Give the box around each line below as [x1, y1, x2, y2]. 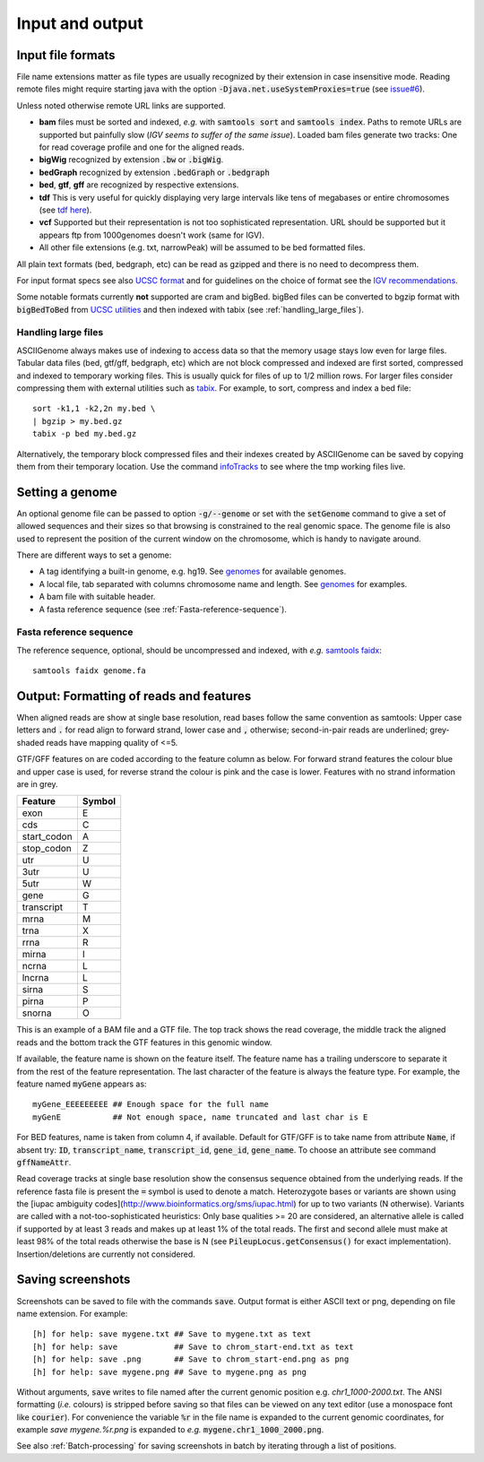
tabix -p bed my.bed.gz [32, 428, 137, 439]
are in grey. [16, 779, 58, 789]
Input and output [16, 13, 143, 33]
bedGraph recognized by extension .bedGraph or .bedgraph [39, 167, 271, 177]
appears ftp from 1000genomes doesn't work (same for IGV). [39, 229, 264, 240]
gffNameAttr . [16, 1156, 72, 1167]
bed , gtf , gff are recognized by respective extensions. [39, 179, 239, 190]
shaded [16, 737, 45, 748]
